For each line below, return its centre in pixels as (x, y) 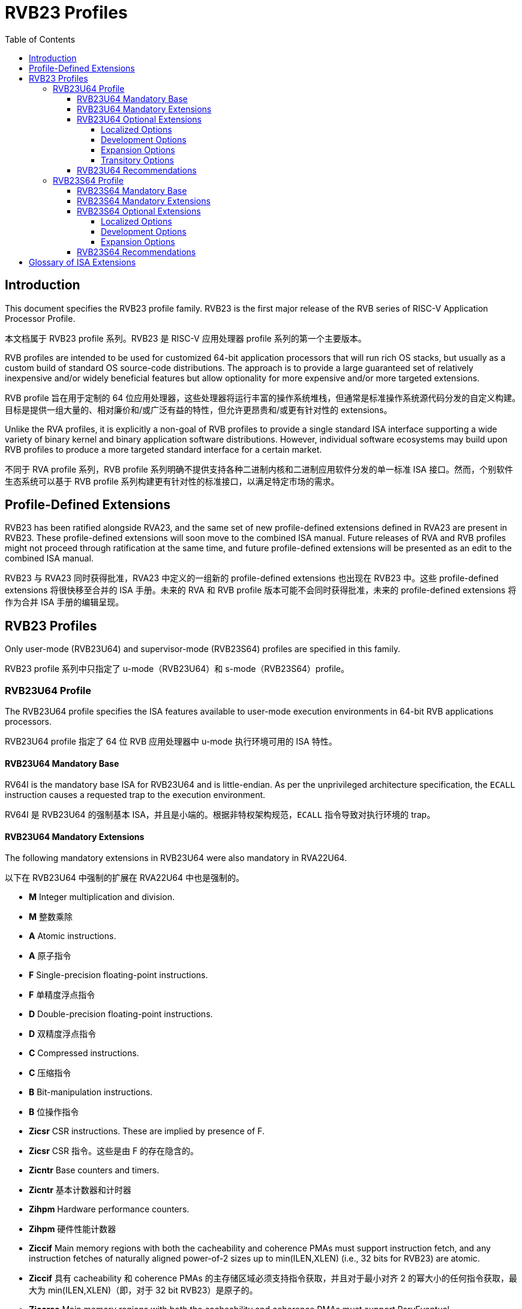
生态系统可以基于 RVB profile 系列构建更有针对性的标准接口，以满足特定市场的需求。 (172, 481)
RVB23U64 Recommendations (137, 170)
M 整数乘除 (51, 917)
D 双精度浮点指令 (63, 1034)
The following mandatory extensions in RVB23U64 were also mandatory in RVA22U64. (176, 858)
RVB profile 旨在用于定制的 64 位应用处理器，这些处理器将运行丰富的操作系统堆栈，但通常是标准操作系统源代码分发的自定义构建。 (263, 398)
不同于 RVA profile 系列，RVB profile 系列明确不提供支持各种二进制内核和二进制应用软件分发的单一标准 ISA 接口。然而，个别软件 (259, 469)
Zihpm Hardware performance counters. (109, 1209)
